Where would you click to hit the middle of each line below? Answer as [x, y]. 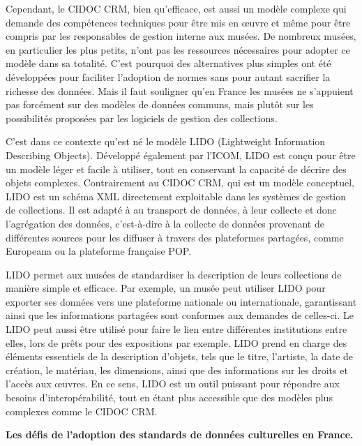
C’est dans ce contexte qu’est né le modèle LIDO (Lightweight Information [166, 141]
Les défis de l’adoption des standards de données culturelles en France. [180, 434]
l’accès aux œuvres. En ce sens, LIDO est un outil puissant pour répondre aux [173, 384]
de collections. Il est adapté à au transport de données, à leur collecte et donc [171, 210]
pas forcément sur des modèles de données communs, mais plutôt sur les [160, 104]
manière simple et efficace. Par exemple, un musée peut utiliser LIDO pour [166, 288]
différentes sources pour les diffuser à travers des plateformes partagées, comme [175, 237]
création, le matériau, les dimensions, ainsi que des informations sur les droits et [177, 370]
